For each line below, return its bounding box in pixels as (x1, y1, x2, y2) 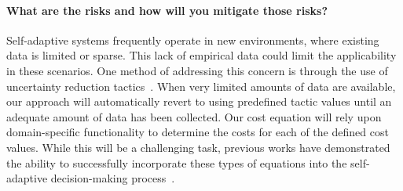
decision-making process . (50, 170, 175, 186)
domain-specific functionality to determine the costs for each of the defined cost (6, 124, 389, 140)
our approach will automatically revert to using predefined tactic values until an (6, 93, 392, 110)
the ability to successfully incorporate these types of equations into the (6, 154, 347, 171)
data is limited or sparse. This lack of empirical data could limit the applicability (6, 47, 397, 63)
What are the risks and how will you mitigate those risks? (6, 2, 328, 18)
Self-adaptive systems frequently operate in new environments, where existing (6, 31, 379, 48)
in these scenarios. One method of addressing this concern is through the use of (6, 62, 388, 78)
